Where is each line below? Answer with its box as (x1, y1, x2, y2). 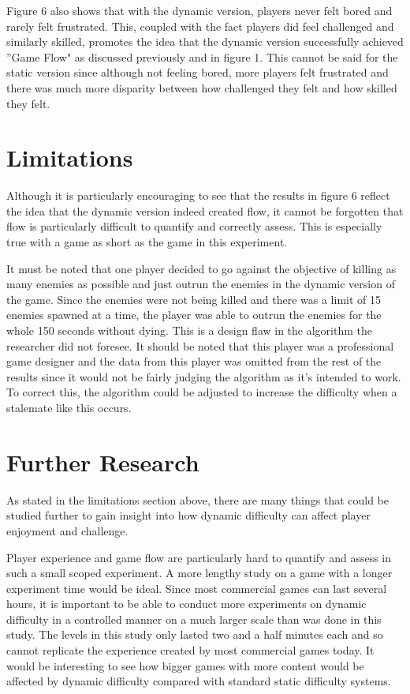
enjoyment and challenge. (6, 522, 129, 538)
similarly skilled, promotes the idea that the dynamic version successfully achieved (6, 33, 404, 50)
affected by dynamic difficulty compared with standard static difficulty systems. (6, 673, 391, 689)
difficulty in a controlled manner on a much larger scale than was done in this (6, 610, 382, 627)
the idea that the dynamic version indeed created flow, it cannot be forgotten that (6, 202, 404, 219)
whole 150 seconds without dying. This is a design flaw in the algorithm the (6, 322, 372, 339)
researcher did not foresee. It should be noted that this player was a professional (6, 337, 394, 354)
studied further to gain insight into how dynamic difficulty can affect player (6, 507, 371, 523)
